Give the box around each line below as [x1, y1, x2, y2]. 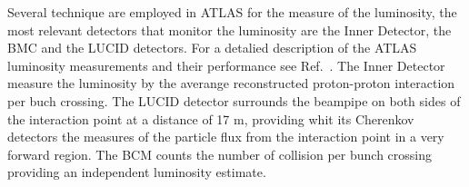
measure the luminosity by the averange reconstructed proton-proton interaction [7, 74, 455, 93]
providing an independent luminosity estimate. [7, 162, 266, 182]
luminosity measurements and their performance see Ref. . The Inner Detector [7, 55, 445, 74]
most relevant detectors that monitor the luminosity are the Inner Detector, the [7, 20, 452, 39]
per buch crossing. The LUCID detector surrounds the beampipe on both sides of [7, 91, 461, 110]
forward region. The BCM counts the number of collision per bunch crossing [7, 144, 433, 163]
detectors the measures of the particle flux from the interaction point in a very [7, 127, 444, 146]
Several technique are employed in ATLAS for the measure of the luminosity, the [7, 3, 457, 21]
